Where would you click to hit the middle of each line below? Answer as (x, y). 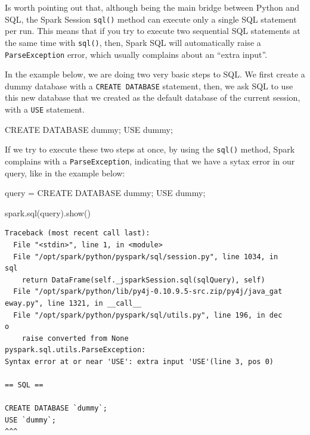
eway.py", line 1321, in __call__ (73, 303)
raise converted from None (75, 338)
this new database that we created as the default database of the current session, (153, 97)
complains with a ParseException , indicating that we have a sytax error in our (150, 161)
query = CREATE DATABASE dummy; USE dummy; (105, 193)
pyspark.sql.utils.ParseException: (75, 350)
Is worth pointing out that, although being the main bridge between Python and (152, 7)
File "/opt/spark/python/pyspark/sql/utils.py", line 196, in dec (148, 315)
